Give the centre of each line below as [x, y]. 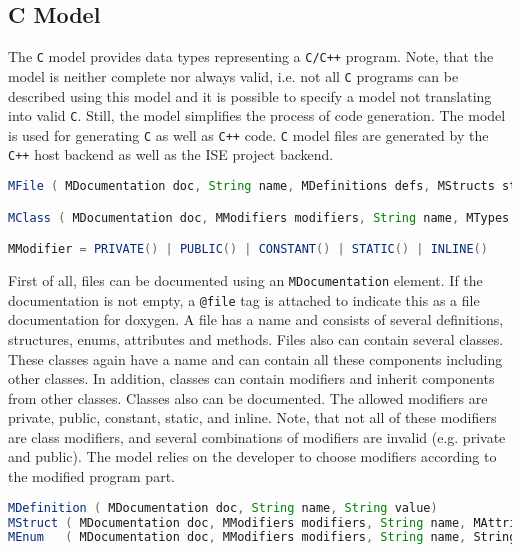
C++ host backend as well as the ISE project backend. [171, 154]
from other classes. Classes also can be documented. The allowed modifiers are [248, 397]
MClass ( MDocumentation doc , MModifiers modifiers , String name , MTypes [259, 217]
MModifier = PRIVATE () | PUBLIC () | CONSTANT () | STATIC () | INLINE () [248, 249]
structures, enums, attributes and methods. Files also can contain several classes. [256, 338]
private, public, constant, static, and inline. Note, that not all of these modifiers [252, 417]
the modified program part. [91, 476]
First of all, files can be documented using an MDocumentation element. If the [245, 280]
